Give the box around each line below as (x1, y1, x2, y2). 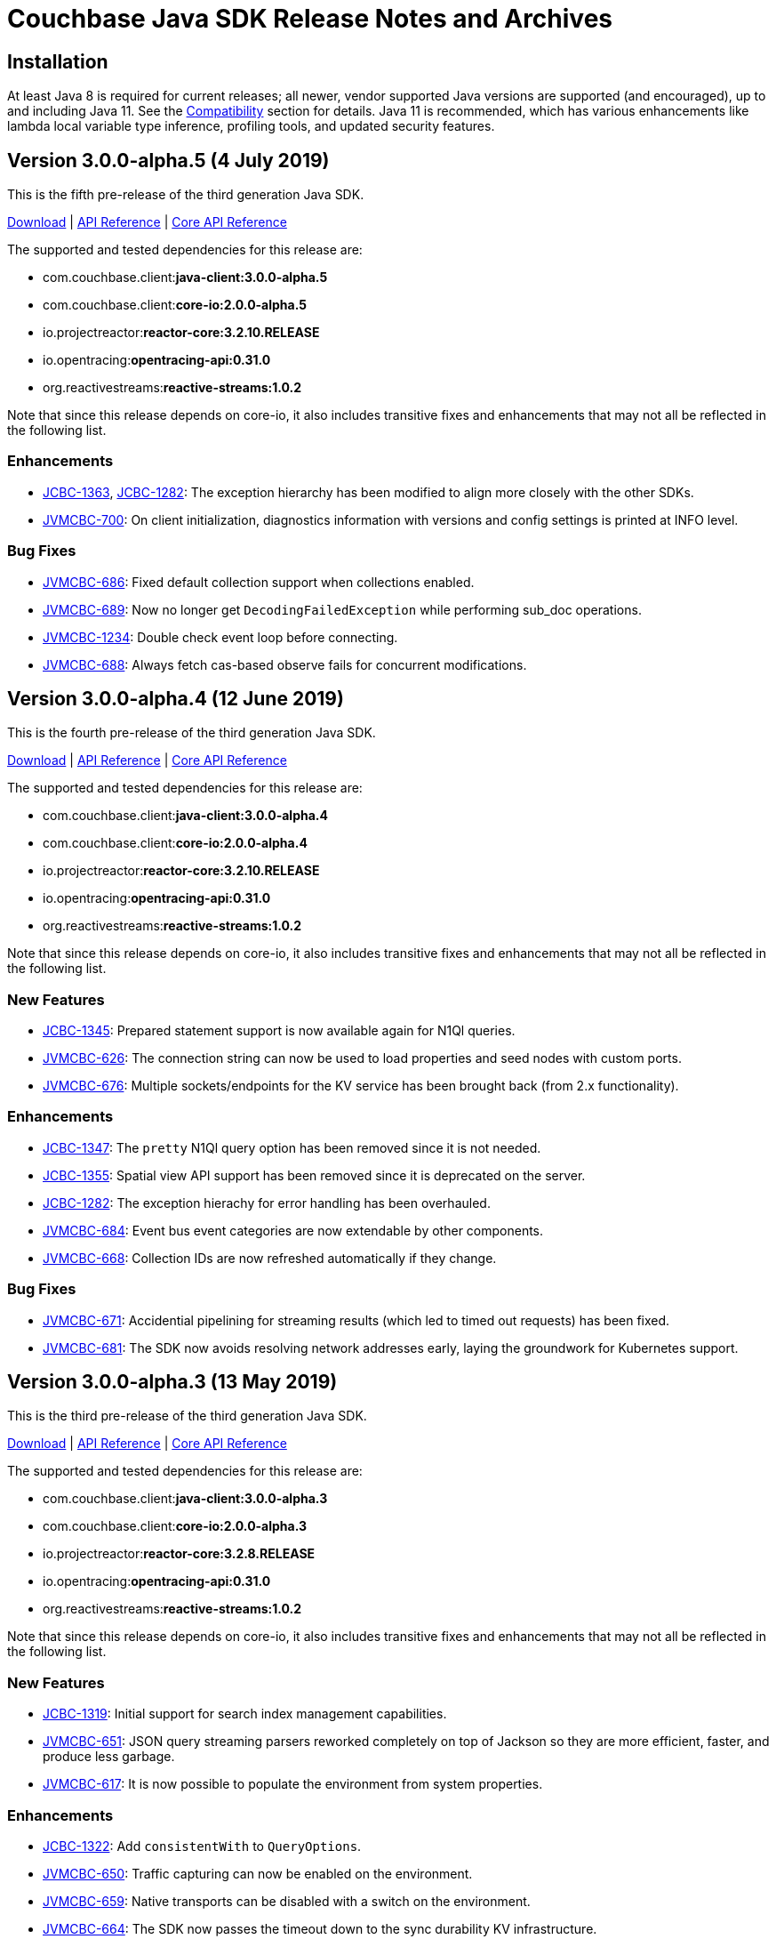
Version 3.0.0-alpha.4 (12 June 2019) (7, 687, 344, 710)
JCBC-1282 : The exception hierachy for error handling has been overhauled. (43, 1195, 491, 1211)
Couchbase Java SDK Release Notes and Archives (7, 4, 612, 34)
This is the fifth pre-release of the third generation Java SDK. (7, 187, 364, 203)
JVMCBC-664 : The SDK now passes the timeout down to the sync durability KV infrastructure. (43, 1920, 597, 1936)
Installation (7, 50, 108, 73)
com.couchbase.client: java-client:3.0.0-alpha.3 (43, 1491, 328, 1507)
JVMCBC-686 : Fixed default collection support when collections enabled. (43, 574, 475, 590)
